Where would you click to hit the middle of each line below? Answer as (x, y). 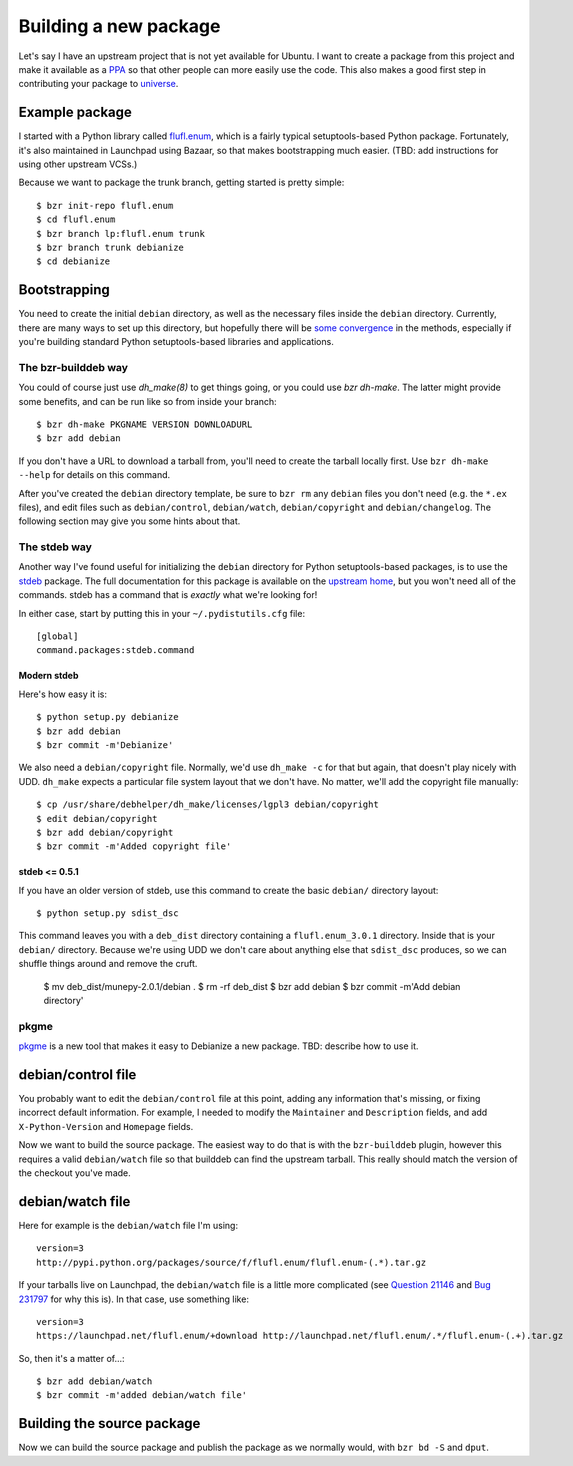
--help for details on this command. (94, 475)
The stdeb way (55, 547)
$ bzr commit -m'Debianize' (105, 744)
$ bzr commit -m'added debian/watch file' (142, 1395)
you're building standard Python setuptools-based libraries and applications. (176, 342)
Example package (75, 112)
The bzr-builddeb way (73, 367)
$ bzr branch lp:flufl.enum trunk (120, 233)
